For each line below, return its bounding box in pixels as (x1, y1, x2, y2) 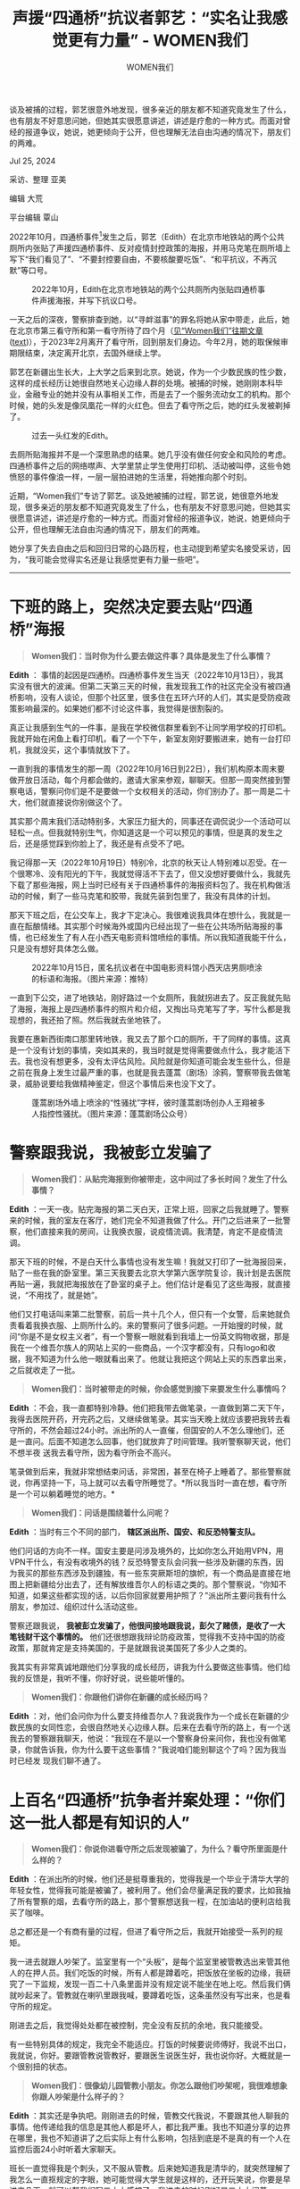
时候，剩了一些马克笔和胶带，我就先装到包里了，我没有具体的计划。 (24, 890, 275, 901)
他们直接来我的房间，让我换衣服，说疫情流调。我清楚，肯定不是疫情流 (24, 1226, 283, 1237)
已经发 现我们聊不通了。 (16, 1756, 105, 1767)
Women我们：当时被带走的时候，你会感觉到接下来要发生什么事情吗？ (30, 1383, 288, 1394)
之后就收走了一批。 (9, 1365, 80, 1375)
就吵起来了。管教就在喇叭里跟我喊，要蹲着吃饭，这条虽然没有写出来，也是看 (9, 1990, 291, 2001)
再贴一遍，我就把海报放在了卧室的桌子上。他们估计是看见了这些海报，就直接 (9, 1279, 291, 1290)
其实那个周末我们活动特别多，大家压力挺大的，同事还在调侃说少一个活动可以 (9, 815, 291, 826)
